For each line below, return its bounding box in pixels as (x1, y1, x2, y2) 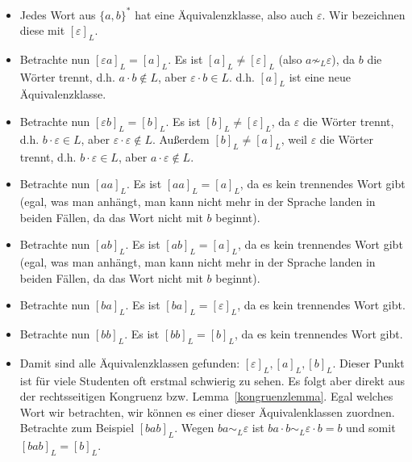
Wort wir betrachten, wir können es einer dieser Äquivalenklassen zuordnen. (19, 403, 395, 420)
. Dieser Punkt (332, 354, 405, 371)
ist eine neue (289, 68, 351, 85)
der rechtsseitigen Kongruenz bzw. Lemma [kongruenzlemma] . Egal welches (19, 388, 393, 405)
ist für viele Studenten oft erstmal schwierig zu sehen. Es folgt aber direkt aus (19, 372, 406, 388)
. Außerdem (152, 130, 210, 147)
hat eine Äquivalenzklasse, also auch (135, 6, 314, 23)
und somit (346, 419, 396, 436)
